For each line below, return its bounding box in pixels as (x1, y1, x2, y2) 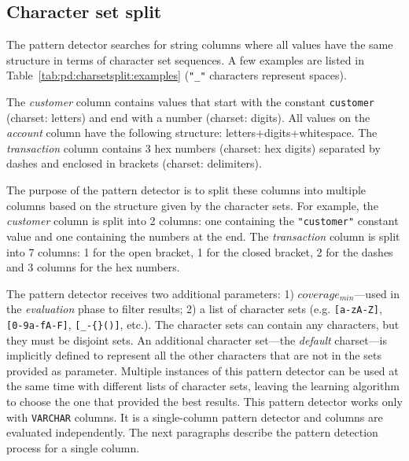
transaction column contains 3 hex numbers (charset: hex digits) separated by (6, 139, 381, 156)
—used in (354, 285, 400, 301)
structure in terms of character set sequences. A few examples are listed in (6, 51, 364, 68)
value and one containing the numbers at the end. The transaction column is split (6, 227, 400, 244)
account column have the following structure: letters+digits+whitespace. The (6, 124, 378, 141)
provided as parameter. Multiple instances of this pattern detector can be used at (6, 362, 399, 378)
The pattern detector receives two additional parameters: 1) (6, 285, 294, 301)
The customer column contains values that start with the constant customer (6, 94, 374, 110)
